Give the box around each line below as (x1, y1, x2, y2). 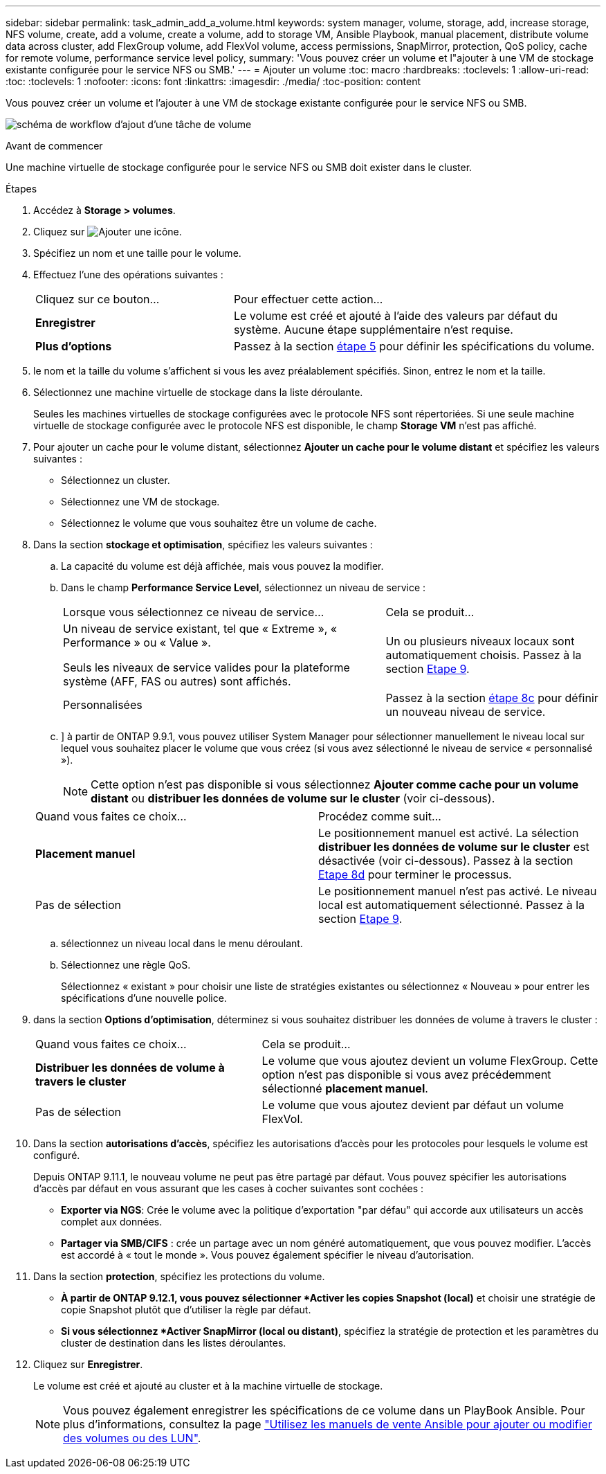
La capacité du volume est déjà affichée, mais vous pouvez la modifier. (61, 560, 384, 572)
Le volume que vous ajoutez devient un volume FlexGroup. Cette (261, 1054, 598, 1068)
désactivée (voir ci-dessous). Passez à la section (318, 854, 573, 868)
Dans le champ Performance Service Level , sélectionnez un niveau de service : (61, 582, 426, 593)
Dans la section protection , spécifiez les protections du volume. (33, 1270, 325, 1282)
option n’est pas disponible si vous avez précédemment (261, 1068, 551, 1081)
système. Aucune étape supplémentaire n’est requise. (233, 323, 513, 336)
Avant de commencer (6, 140, 103, 152)
